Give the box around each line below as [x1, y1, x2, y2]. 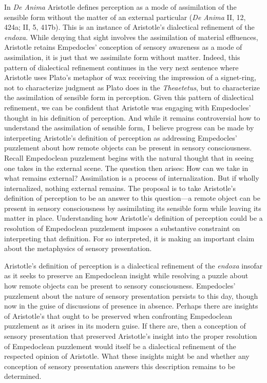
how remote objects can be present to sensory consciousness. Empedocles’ [4, 280, 236, 291]
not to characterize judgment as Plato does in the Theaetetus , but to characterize [4, 82, 260, 92]
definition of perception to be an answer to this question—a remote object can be [4, 193, 260, 203]
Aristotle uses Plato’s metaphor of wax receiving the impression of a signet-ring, [4, 72, 256, 83]
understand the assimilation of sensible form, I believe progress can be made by [4, 122, 254, 133]
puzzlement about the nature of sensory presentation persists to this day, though [4, 290, 258, 301]
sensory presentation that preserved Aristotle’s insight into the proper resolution [4, 331, 257, 341]
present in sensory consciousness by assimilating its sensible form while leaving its [4, 202, 261, 213]
